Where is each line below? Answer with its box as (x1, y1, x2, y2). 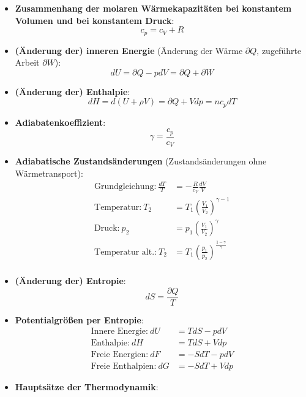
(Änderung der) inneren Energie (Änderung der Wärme (15, 44, 243, 56)
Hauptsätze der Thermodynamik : (15, 380, 159, 393)
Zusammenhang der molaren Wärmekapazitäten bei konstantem (15, 2, 292, 14)
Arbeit (15, 56, 40, 69)
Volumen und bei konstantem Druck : (15, 13, 174, 26)
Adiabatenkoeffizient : (15, 115, 106, 128)
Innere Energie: (91, 327, 148, 336)
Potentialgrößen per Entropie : (15, 313, 144, 326)
